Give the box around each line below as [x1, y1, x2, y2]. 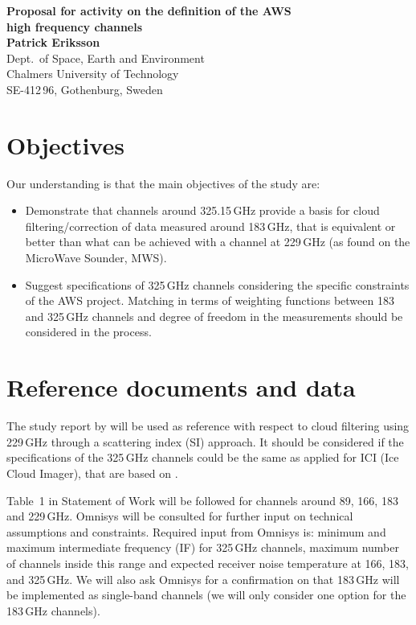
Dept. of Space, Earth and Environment [6, 49, 205, 66]
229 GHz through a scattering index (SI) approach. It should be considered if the [6, 433, 404, 450]
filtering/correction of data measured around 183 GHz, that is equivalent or [25, 217, 396, 234]
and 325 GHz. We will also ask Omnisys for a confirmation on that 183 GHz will [6, 570, 400, 587]
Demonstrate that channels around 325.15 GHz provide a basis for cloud [25, 202, 380, 219]
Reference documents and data [6, 371, 356, 404]
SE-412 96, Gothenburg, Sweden [6, 80, 163, 97]
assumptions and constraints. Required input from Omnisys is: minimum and [6, 523, 386, 540]
